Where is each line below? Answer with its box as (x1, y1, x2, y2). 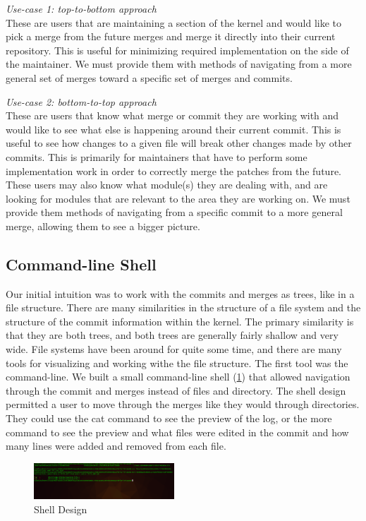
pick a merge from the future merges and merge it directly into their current (6, 29, 336, 44)
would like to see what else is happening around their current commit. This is (6, 121, 341, 136)
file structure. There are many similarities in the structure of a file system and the (6, 300, 361, 315)
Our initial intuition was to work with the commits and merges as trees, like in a (6, 286, 355, 301)
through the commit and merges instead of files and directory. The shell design (6, 383, 346, 397)
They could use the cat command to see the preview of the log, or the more (6, 411, 332, 426)
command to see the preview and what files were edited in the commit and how (6, 424, 349, 439)
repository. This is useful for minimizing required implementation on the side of (6, 42, 349, 57)
